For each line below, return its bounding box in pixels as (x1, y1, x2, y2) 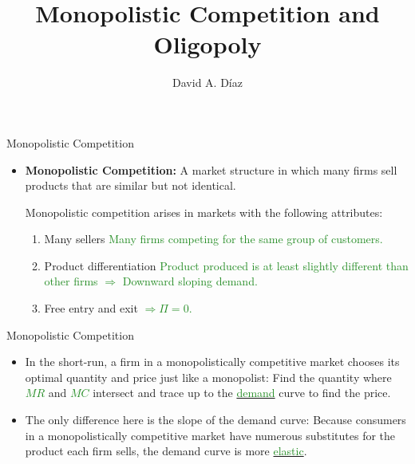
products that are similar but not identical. (25, 177, 236, 194)
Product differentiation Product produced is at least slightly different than (44, 257, 409, 273)
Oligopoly (153, 28, 262, 61)
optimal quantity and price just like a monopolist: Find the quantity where (25, 368, 392, 385)
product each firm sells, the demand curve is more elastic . (25, 442, 307, 459)
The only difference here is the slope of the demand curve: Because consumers (25, 411, 406, 428)
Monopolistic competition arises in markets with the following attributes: (25, 203, 383, 220)
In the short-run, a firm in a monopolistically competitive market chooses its (25, 353, 400, 370)
